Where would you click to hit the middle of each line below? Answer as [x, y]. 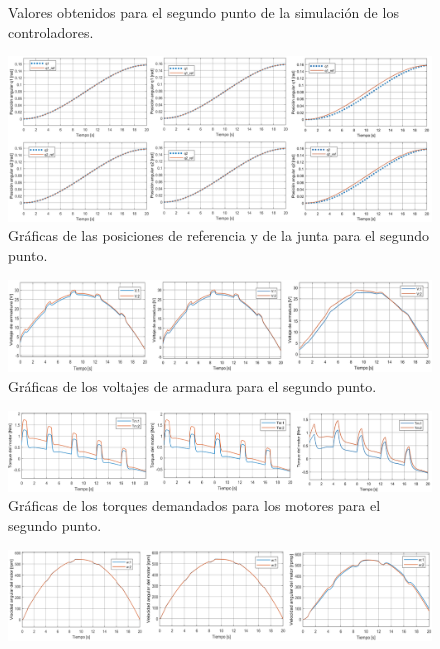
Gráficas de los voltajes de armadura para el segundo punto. [192, 385]
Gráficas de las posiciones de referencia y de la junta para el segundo [219, 235]
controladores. [51, 31]
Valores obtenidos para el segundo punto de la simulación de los [203, 12]
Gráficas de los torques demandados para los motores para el [194, 505]
